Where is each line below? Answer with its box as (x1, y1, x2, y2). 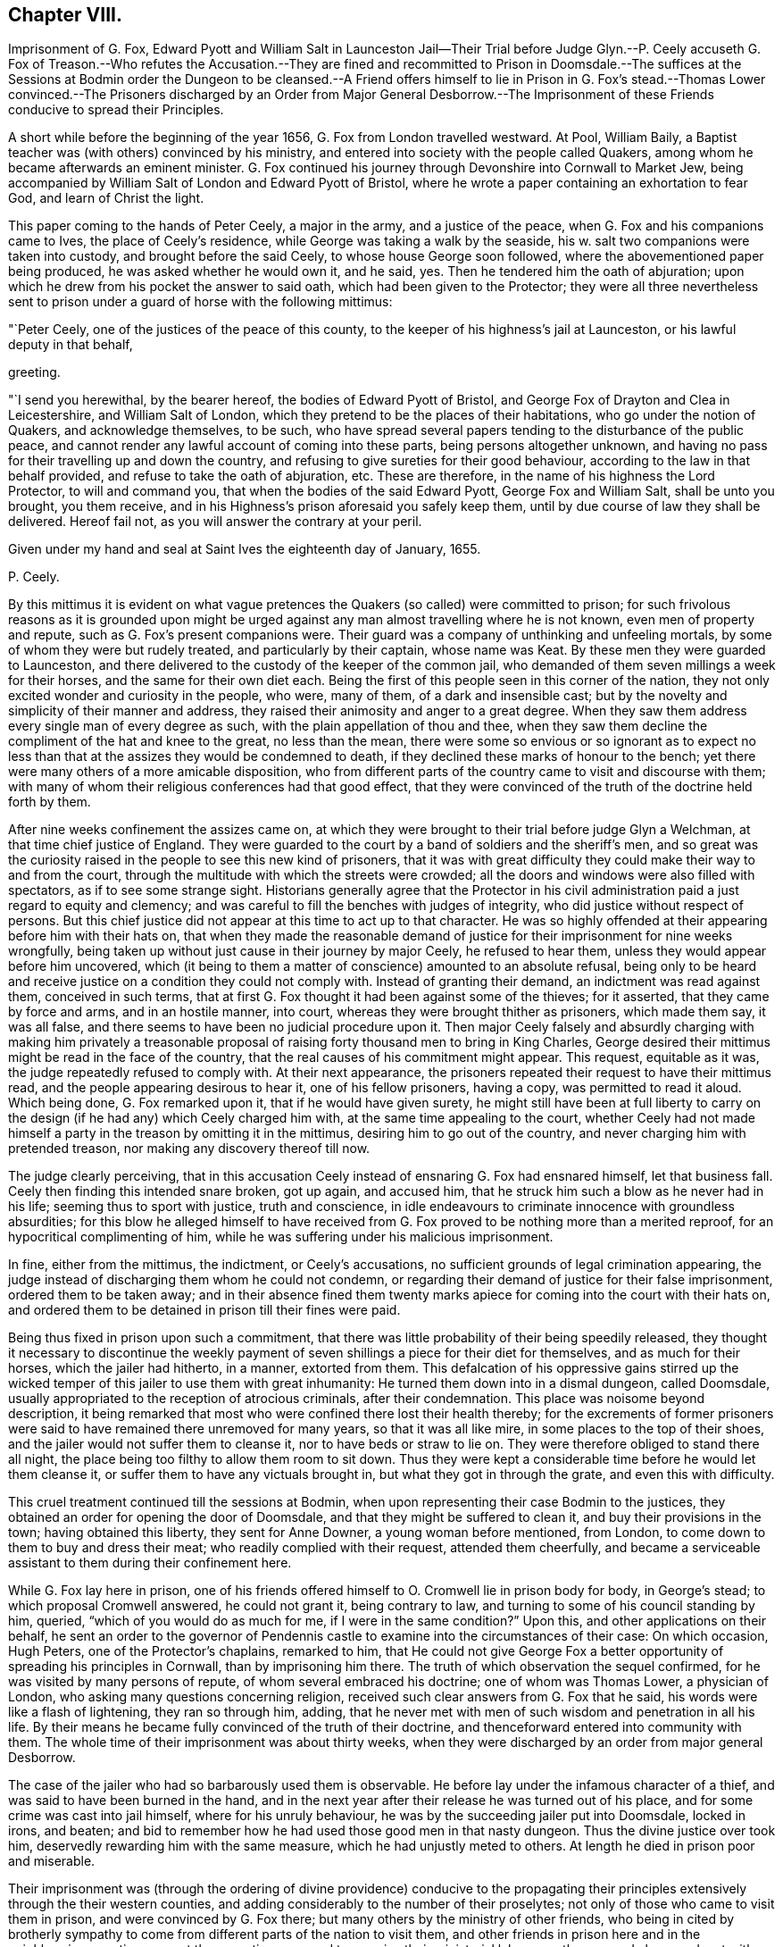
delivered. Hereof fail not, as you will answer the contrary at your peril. (8, 514, 422, 530)
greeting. (8, 364, 61, 380)
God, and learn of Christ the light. (8, 190, 204, 206)
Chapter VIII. (8, 4, 122, 26)
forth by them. (8, 794, 91, 810)
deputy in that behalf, (8, 337, 133, 353)
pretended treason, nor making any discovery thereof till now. (8, 1141, 371, 1157)
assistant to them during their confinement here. (8, 1555, 292, 1571)
